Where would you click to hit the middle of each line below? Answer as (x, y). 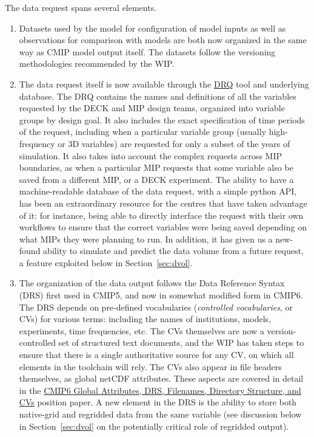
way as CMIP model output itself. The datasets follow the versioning (147, 51)
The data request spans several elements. (81, 7)
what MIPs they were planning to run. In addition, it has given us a (146, 239)
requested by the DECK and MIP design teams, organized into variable (152, 108)
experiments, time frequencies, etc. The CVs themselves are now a (142, 330)
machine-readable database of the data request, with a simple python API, (158, 191)
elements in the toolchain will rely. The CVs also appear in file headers (150, 366)
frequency (37, 143)
